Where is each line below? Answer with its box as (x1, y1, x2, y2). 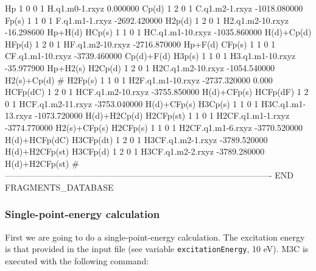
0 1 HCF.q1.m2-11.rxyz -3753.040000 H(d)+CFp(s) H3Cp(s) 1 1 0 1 (5, 97, 259, 110)
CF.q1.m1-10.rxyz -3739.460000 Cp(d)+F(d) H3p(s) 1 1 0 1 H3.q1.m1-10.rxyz (5, 49, 296, 62)
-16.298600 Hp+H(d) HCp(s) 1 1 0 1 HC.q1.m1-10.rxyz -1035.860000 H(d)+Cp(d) (5, 26, 312, 38)
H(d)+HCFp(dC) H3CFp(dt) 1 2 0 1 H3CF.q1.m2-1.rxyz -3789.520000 (5, 133, 268, 146)
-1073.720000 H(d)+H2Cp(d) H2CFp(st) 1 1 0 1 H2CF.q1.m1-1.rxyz (35, 109, 290, 122)
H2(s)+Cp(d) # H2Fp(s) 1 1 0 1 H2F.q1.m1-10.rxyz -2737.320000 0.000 (5, 73, 273, 86)
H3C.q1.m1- (261, 97, 306, 110)
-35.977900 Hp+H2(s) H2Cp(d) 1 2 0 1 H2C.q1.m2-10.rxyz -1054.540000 (5, 61, 275, 74)
